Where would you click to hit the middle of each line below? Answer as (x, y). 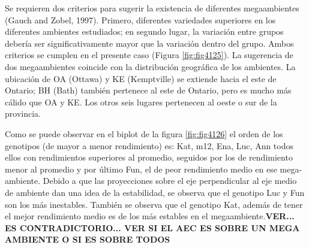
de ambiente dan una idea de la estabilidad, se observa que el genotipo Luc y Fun (155, 192)
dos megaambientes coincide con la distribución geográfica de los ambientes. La (150, 66)
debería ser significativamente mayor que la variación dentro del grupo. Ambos (149, 43)
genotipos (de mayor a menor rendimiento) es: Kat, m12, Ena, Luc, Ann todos (149, 145)
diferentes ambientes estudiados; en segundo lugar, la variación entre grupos (144, 31)
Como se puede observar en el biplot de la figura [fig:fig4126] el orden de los (144, 133)
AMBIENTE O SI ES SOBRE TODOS (88, 239)
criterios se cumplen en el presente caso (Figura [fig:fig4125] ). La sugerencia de (149, 55)
